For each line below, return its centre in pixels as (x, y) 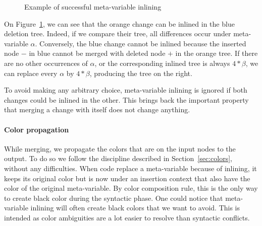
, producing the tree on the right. (141, 73)
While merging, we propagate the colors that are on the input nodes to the (120, 148)
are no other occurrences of (46, 63)
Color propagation (37, 129)
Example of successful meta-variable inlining (93, 7)
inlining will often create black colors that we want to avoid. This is (135, 208)
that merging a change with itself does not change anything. (97, 109)
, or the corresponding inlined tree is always (162, 63)
